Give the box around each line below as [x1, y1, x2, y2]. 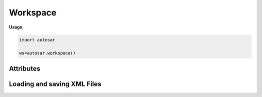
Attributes [9, 64, 41, 72]
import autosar [19, 37, 55, 42]
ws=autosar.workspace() [19, 51, 76, 56]
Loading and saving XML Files [9, 80, 101, 88]
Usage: [9, 24, 24, 30]
